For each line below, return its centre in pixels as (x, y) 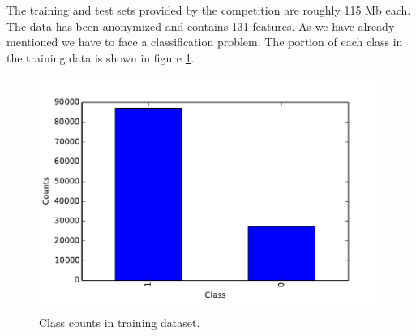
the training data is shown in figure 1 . (101, 57)
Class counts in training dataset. (120, 322)
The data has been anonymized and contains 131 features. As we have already (201, 26)
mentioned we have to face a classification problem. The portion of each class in (205, 42)
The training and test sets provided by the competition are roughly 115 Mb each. (209, 10)
